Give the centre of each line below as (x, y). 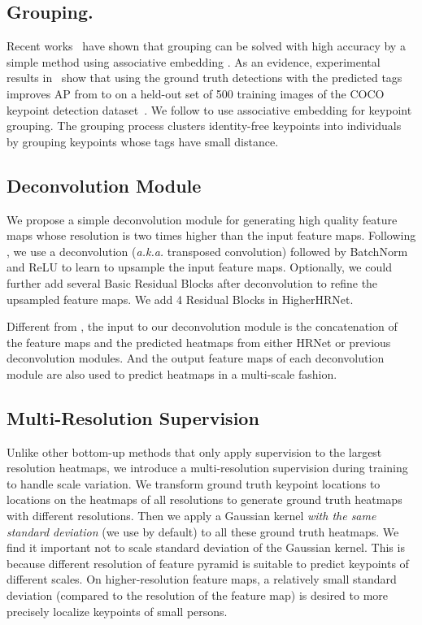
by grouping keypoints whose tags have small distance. (143, 141)
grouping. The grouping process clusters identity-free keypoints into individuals (204, 126)
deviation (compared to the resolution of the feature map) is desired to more (198, 595)
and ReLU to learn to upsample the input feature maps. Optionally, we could (199, 267)
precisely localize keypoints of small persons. (117, 611)
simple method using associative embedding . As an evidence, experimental (194, 61)
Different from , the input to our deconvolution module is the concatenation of (202, 326)
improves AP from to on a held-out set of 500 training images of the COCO (196, 93)
